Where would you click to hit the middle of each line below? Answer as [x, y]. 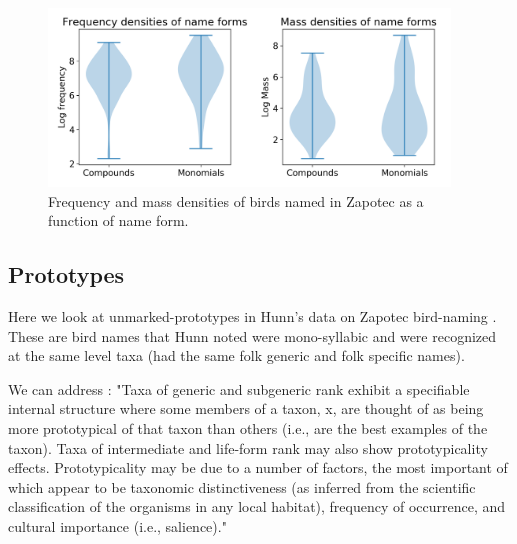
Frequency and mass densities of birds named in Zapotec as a [236, 200]
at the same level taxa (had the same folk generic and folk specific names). [236, 355]
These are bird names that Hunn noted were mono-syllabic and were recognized [252, 335]
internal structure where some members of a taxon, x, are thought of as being [246, 408]
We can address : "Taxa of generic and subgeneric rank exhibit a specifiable [239, 388]
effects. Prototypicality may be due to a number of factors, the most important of [258, 467]
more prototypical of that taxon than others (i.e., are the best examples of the [248, 427]
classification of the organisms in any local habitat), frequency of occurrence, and [257, 506]
